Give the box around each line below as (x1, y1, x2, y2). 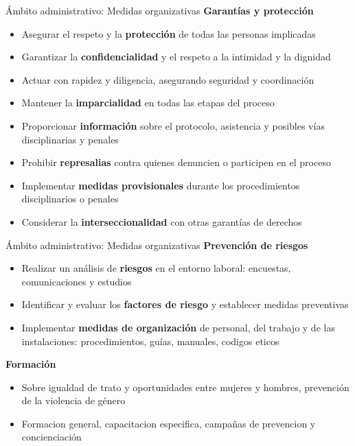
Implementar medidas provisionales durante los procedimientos (21, 178, 300, 192)
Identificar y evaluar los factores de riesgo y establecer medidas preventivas (21, 297, 349, 312)
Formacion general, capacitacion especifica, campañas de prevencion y (21, 416, 316, 430)
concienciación (21, 430, 82, 444)
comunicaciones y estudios (21, 274, 132, 288)
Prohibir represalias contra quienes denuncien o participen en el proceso (21, 155, 331, 169)
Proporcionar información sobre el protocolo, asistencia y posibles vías (21, 118, 325, 132)
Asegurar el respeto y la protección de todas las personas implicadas (21, 26, 316, 40)
